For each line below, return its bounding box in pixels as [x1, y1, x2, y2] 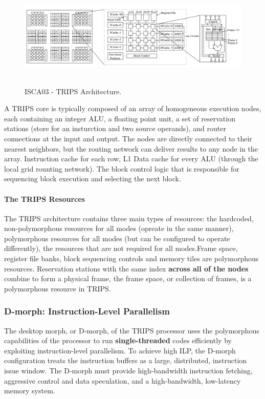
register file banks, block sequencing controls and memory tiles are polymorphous [4, 253, 259, 264]
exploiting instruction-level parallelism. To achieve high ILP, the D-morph [4, 345, 236, 355]
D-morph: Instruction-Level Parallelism [4, 305, 170, 318]
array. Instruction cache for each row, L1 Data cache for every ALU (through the [4, 153, 258, 164]
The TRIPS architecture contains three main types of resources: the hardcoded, [4, 213, 254, 223]
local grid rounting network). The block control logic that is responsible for [4, 163, 239, 174]
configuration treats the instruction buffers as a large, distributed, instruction [4, 355, 247, 366]
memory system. [4, 385, 55, 396]
